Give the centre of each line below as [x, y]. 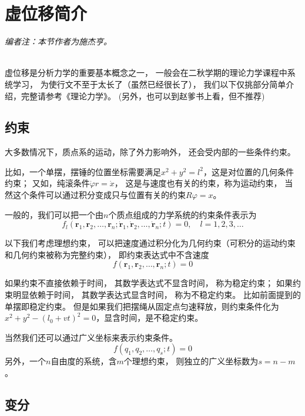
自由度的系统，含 [84, 361]
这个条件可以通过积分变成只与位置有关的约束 [99, 195]
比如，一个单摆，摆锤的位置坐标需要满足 [83, 171]
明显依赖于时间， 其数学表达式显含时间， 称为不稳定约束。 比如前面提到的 [157, 295]
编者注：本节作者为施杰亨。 [58, 41]
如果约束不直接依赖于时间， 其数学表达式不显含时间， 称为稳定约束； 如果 [149, 283]
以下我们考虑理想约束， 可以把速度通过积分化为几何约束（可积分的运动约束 [150, 243]
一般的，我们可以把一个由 [54, 214]
